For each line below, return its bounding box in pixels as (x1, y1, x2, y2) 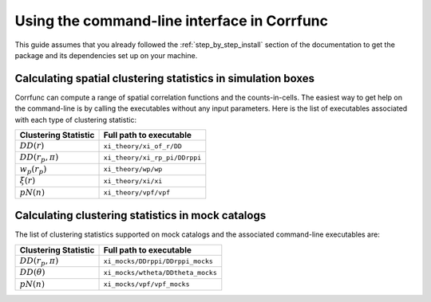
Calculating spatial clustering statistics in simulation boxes (14, 72, 315, 85)
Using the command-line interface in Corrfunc (14, 12, 329, 29)
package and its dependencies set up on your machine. (14, 50, 198, 60)
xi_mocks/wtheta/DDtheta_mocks (103, 268, 217, 277)
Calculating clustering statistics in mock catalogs (14, 209, 267, 222)
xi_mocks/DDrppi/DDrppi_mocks (103, 257, 213, 265)
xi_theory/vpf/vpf (103, 188, 171, 197)
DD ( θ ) (19, 267, 45, 278)
